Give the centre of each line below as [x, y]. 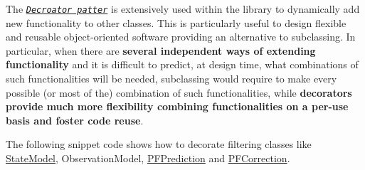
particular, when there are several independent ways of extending [161, 50]
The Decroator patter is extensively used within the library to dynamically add [183, 9]
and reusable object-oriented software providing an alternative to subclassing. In [181, 37]
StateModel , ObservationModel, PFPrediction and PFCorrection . [148, 158]
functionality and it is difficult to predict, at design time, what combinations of [182, 64]
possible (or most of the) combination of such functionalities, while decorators [179, 92]
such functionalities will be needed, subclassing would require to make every [171, 79]
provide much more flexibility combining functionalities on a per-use [177, 106]
